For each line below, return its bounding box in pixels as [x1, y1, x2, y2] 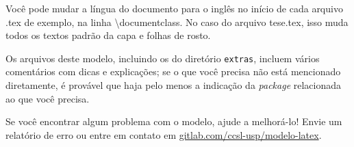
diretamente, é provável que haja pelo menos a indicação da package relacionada [5, 78, 342, 92]
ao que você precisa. [5, 91, 90, 105]
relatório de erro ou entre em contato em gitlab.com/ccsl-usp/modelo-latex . [5, 127, 322, 142]
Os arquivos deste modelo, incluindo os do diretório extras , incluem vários [5, 51, 320, 65]
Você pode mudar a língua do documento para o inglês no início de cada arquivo [5, 1, 343, 15]
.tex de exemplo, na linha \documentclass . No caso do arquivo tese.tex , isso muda [5, 14, 349, 29]
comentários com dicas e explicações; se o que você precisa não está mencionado [5, 64, 341, 79]
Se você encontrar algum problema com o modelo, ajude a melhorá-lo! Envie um [5, 114, 342, 129]
